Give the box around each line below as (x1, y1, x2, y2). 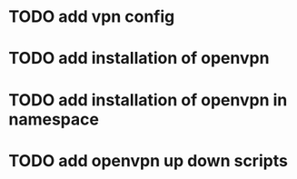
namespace (8, 109, 99, 129)
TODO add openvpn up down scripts (8, 150, 288, 171)
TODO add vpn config (8, 6, 175, 27)
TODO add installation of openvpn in (8, 89, 288, 110)
